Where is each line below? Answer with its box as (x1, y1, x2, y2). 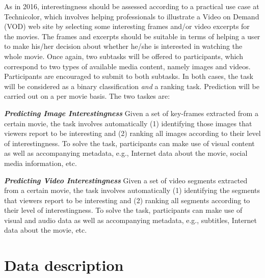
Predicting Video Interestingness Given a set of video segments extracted (4, 175, 248, 185)
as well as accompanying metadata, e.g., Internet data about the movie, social (4, 148, 248, 158)
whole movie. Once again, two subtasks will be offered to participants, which (4, 50, 243, 61)
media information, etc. (4, 157, 77, 168)
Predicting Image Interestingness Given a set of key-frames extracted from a (4, 107, 258, 118)
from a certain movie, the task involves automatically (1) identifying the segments (4, 185, 260, 196)
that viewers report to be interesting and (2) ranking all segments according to (4, 194, 250, 205)
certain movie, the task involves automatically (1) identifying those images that (4, 118, 252, 128)
